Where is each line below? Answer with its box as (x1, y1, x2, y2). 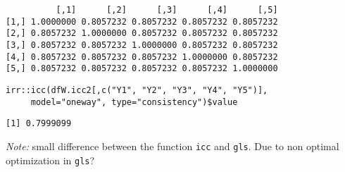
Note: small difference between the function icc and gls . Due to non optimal (6, 138, 339, 153)
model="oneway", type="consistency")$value (30, 97, 238, 107)
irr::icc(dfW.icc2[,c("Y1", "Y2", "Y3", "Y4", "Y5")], (6, 85, 268, 95)
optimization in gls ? (6, 152, 95, 167)
